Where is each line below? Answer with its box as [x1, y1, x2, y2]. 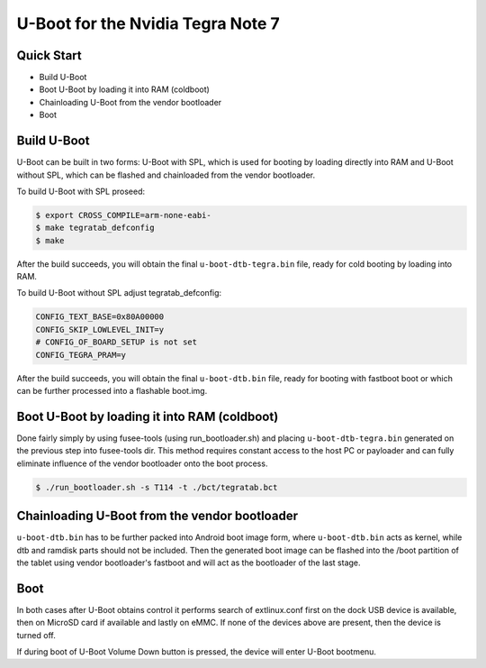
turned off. [16, 629, 56, 640]
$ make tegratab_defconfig [35, 223, 155, 233]
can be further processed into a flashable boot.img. [16, 385, 208, 396]
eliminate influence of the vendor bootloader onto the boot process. [16, 458, 268, 469]
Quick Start [16, 48, 82, 63]
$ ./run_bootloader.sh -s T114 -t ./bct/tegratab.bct [35, 482, 278, 492]
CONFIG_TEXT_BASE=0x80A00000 [35, 312, 165, 322]
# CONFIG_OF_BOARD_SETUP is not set [35, 337, 198, 347]
